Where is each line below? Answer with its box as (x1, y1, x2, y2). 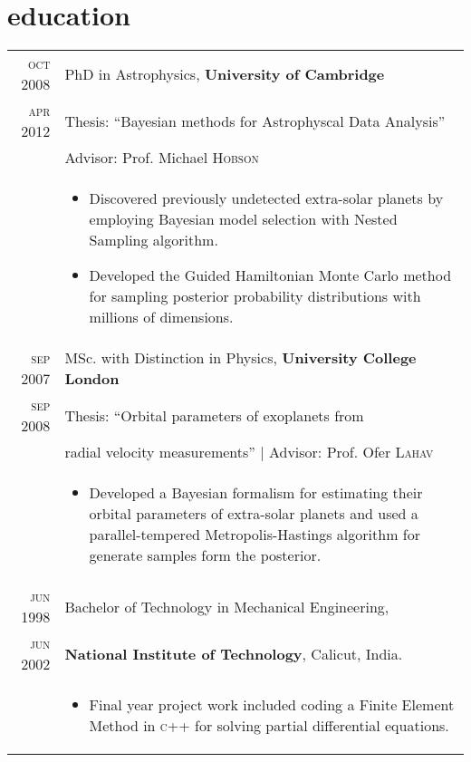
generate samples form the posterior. (89, 545, 322, 566)
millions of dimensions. (89, 306, 234, 328)
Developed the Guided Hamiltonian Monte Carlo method (89, 265, 452, 286)
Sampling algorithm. (89, 229, 218, 251)
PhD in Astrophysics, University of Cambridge (64, 63, 385, 84)
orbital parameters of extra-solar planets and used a (89, 503, 418, 525)
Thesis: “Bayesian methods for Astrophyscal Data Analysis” (64, 110, 446, 131)
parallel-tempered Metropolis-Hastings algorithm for (89, 524, 420, 545)
